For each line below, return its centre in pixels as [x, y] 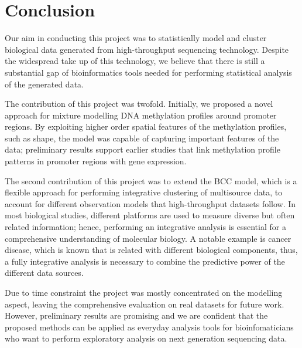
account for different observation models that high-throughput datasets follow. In [150, 203]
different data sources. [44, 273]
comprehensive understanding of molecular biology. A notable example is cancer [148, 238]
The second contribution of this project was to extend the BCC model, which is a [151, 180]
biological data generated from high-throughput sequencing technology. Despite [147, 49]
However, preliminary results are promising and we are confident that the [136, 315]
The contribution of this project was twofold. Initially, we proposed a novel [139, 104]
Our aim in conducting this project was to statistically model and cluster [136, 38]
